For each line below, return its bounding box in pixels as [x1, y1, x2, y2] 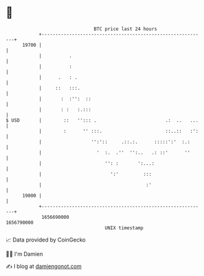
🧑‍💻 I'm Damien [6, 250, 44, 258]
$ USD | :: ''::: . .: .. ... [6, 117, 199, 124]
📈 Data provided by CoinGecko [6, 236, 86, 243]
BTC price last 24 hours [93, 26, 157, 32]
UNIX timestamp [104, 224, 144, 231]
